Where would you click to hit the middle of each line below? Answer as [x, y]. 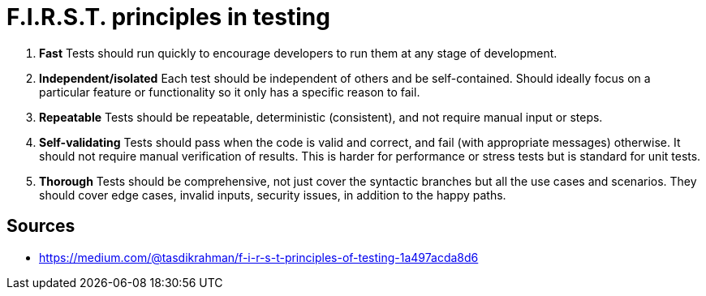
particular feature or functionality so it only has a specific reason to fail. [230, 92]
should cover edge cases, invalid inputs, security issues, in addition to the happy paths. [273, 195]
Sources [41, 226]
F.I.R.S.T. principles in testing [168, 17]
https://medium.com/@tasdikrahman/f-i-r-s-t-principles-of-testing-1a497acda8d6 [259, 257]
